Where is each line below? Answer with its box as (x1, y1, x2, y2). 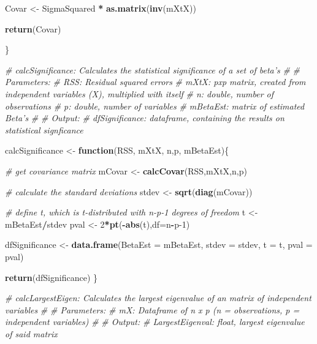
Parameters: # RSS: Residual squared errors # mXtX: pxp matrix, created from (5, 75, 306, 88)
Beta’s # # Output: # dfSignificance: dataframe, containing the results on (5, 111, 285, 124)
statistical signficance (5, 123, 83, 136)
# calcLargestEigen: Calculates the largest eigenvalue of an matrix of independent (5, 291, 311, 304)
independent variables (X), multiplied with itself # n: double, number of (5, 87, 274, 100)
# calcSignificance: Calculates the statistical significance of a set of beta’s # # (5, 63, 300, 76)
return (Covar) (5, 22, 61, 35)
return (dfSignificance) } (5, 271, 98, 283)
